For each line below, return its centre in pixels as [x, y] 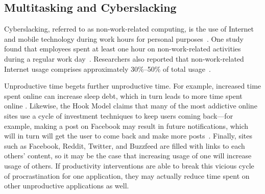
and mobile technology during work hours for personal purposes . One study [124, 38]
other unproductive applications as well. [67, 186]
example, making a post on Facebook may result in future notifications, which [126, 126]
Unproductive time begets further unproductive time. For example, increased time [133, 86]
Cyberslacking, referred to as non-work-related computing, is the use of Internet [129, 29]
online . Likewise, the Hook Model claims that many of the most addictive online [131, 106]
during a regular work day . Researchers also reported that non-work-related [124, 58]
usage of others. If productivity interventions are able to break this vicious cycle [129, 165]
